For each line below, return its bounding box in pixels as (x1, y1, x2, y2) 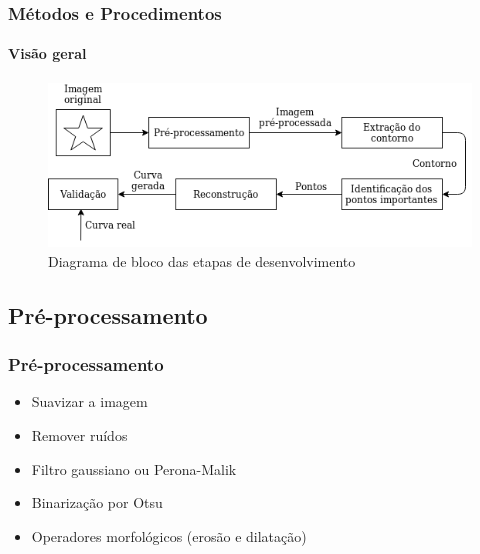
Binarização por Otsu (31, 492, 163, 513)
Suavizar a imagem (31, 391, 148, 412)
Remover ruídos (31, 424, 128, 445)
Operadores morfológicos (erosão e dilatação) (31, 525, 307, 546)
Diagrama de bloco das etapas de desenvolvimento (48, 250, 356, 271)
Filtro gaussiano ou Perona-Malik (31, 458, 237, 479)
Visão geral (8, 43, 87, 64)
